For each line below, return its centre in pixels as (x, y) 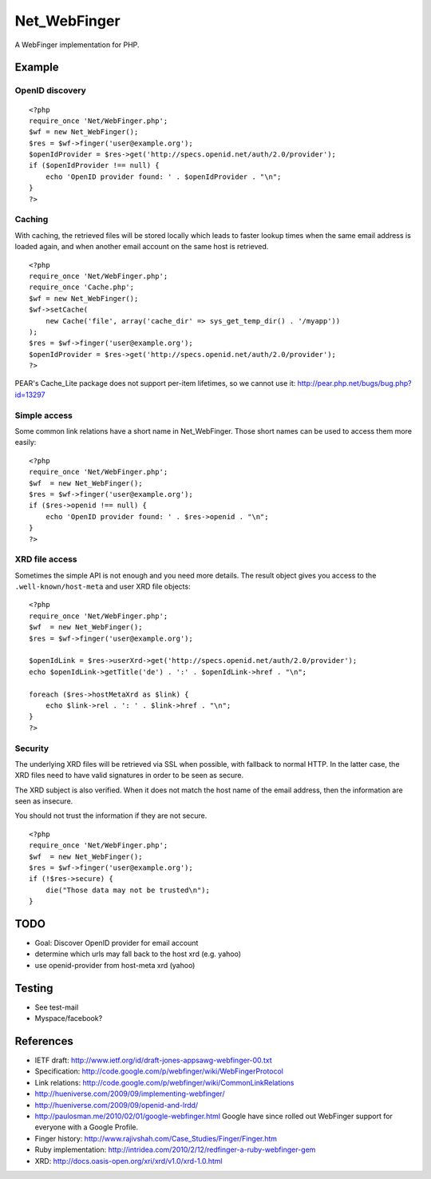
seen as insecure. (44, 801)
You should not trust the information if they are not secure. (111, 816)
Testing (34, 988)
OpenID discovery (51, 90)
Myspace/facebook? (69, 1018)
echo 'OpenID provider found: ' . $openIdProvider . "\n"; (163, 177)
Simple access (44, 415)
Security (32, 748)
